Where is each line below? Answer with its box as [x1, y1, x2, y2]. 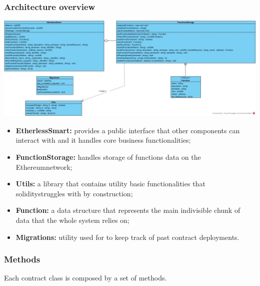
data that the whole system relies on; [15, 214, 129, 225]
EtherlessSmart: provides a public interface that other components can [15, 125, 240, 135]
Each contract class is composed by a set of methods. [4, 272, 167, 283]
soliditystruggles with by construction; [15, 188, 133, 198]
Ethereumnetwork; [15, 161, 72, 172]
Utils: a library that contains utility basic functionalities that [15, 178, 205, 189]
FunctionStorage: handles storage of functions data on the [15, 151, 201, 162]
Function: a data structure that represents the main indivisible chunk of [15, 205, 240, 215]
